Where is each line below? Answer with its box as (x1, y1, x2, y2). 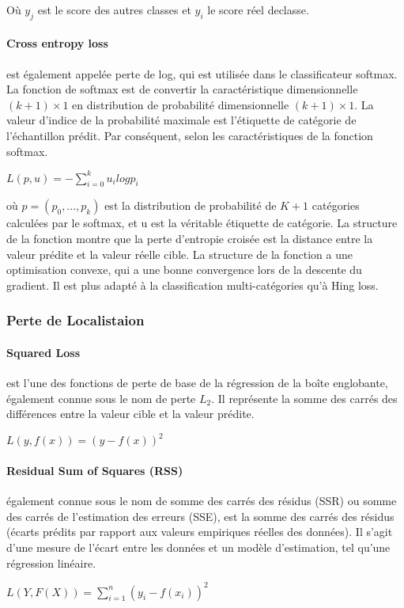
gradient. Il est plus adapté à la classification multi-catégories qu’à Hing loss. (6, 276, 379, 293)
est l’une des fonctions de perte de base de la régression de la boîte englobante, (6, 374, 388, 391)
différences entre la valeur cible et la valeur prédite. (6, 405, 255, 422)
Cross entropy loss (6, 35, 108, 51)
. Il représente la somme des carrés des (211, 389, 398, 406)
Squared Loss (6, 344, 80, 360)
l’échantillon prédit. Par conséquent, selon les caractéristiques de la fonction (6, 127, 373, 143)
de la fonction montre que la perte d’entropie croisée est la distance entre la (6, 230, 373, 247)
